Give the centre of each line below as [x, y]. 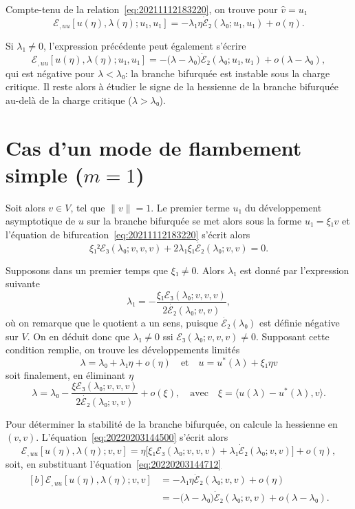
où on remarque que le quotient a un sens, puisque [112, 322]
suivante [23, 283]
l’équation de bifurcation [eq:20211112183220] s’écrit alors [128, 234]
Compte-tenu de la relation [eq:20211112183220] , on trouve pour [142, 9]
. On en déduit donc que [78, 336]
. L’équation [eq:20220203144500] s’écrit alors [132, 437]
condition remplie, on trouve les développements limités [123, 350]
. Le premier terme [190, 207]
